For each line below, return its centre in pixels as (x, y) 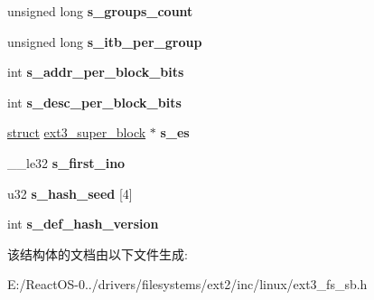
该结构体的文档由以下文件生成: (98, 253)
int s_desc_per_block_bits (94, 102)
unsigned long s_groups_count (100, 11)
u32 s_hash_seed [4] (70, 193)
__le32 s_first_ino (66, 162)
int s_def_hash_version (83, 224)
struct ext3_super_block (77, 132)
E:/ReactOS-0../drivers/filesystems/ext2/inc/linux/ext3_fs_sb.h (187, 284)
